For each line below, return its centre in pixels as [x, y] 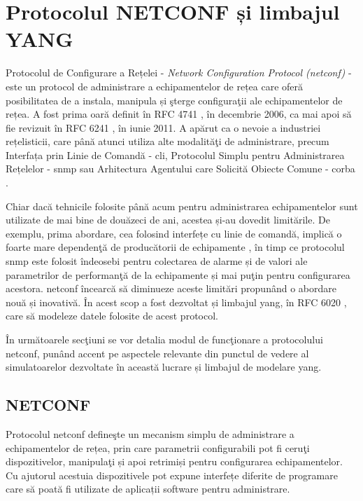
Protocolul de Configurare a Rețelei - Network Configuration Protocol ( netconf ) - [179, 73]
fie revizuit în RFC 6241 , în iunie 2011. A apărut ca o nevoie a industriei [163, 127]
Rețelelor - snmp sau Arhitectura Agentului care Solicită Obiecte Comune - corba [180, 169]
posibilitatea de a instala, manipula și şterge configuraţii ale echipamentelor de [174, 100]
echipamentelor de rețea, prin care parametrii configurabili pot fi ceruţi [158, 447]
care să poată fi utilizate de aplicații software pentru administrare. [148, 489]
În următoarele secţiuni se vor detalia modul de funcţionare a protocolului [164, 339]
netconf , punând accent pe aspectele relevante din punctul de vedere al [157, 353]
